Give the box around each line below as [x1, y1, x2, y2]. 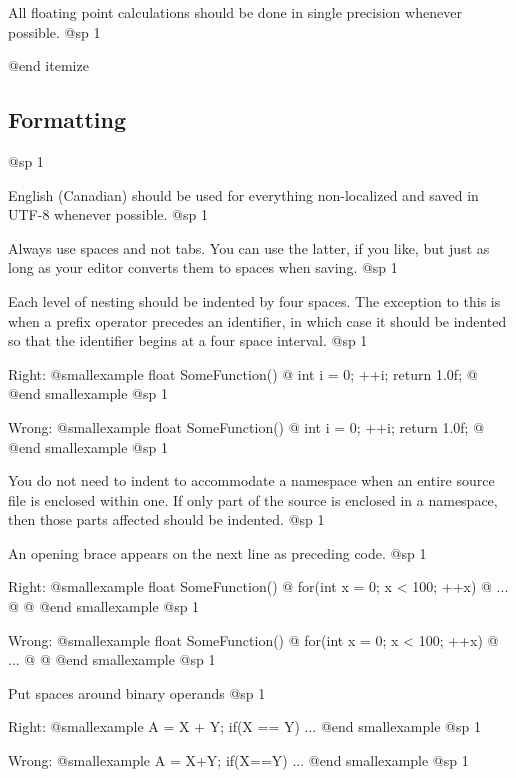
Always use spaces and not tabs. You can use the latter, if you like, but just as [8, 237, 490, 258]
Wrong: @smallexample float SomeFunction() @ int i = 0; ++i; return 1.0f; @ [8, 416, 485, 437]
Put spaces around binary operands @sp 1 [8, 682, 266, 703]
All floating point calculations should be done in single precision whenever [8, 2, 462, 22]
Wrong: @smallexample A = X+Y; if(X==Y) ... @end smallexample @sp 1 [8, 750, 469, 771]
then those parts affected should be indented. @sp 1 [8, 509, 325, 530]
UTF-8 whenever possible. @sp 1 [8, 204, 208, 225]
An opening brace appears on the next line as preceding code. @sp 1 [8, 542, 427, 563]
